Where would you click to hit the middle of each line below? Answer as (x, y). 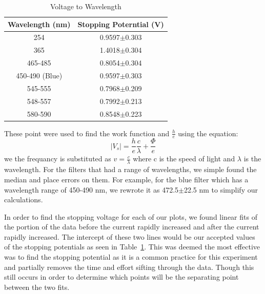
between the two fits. (37, 287)
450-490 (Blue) (39, 75)
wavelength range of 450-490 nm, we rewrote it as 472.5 (91, 189)
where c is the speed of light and (184, 159)
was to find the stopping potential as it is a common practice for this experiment (131, 257)
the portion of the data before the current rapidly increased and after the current (132, 227)
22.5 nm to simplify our (221, 189)
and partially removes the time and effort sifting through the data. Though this (129, 267)
